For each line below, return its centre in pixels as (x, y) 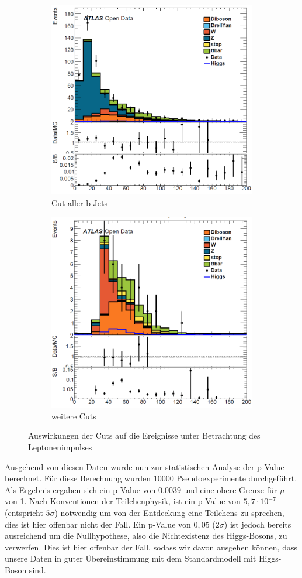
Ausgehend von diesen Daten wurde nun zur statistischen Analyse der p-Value (145, 466)
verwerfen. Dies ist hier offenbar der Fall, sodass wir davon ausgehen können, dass (151, 547)
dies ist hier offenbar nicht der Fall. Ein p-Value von (98, 524)
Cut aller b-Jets (79, 203)
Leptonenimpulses (60, 447)
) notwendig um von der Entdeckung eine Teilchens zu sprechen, (169, 512)
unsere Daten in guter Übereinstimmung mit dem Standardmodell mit (131, 558)
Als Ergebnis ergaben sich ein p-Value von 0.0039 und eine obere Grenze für (141, 489)
